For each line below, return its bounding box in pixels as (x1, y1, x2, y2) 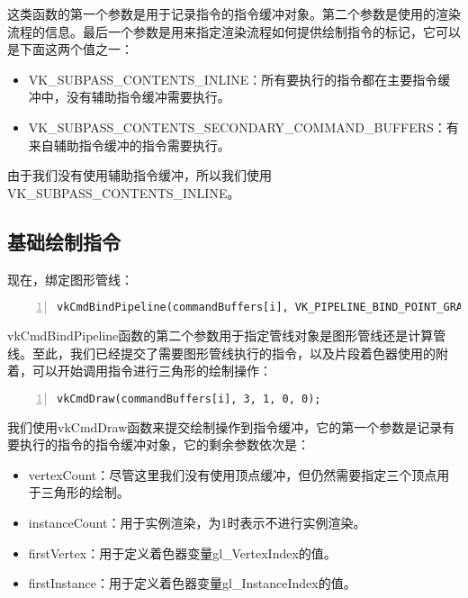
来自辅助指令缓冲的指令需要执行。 (28, 135, 230, 154)
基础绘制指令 (7, 227, 121, 255)
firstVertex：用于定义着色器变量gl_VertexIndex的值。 (28, 543, 337, 562)
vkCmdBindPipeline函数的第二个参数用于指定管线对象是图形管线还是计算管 (7, 326, 446, 345)
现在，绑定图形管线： (7, 269, 133, 288)
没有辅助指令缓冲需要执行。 (66, 87, 230, 106)
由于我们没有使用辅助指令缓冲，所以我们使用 (7, 166, 272, 185)
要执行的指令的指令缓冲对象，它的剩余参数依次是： (7, 435, 310, 454)
